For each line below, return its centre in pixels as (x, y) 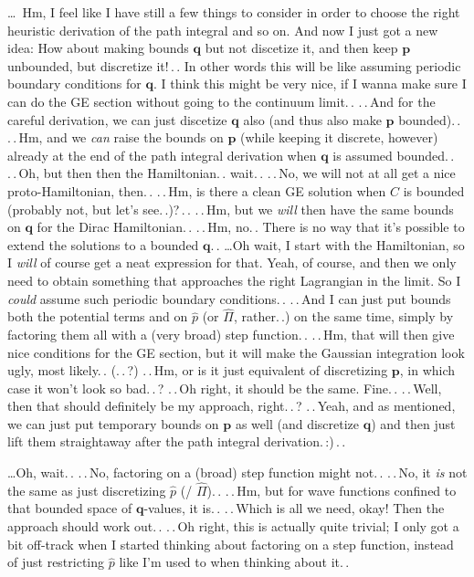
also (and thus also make (312, 119)
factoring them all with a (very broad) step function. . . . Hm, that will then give (231, 334)
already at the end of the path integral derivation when (162, 155)
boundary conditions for (74, 84)
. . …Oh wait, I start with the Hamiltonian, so (337, 244)
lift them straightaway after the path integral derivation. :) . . (177, 441)
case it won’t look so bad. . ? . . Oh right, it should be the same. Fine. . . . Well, (225, 388)
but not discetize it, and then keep (301, 48)
